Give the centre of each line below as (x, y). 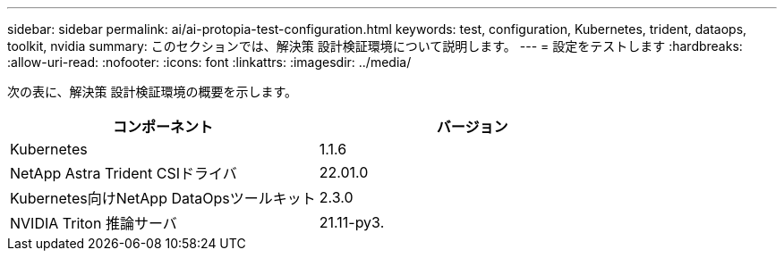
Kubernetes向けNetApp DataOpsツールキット (163, 198)
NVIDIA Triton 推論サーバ (94, 223)
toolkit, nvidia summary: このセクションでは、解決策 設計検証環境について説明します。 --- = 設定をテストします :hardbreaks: (375, 46)
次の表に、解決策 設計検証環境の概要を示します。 (153, 92)
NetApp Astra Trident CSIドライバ (124, 173)
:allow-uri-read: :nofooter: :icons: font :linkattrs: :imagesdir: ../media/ (209, 62)
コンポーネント (162, 127)
